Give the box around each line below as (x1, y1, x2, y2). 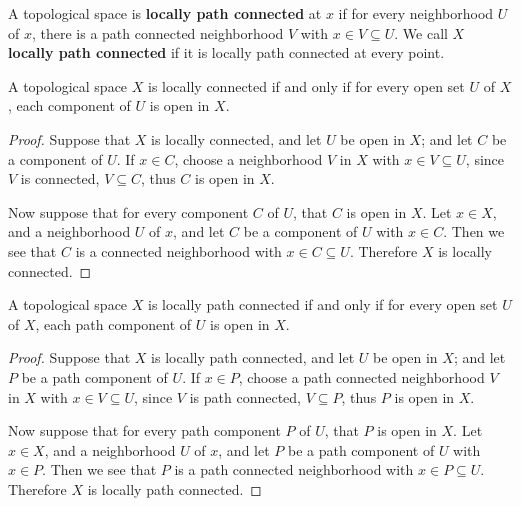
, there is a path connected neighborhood (31, 22, 284, 43)
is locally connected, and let (151, 128, 322, 149)
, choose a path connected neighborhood (238, 366, 485, 387)
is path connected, (189, 386, 301, 407)
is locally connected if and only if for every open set (147, 75, 465, 96)
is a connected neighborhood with (75, 240, 282, 261)
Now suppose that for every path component (8, 420, 281, 441)
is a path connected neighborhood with (174, 459, 414, 480)
